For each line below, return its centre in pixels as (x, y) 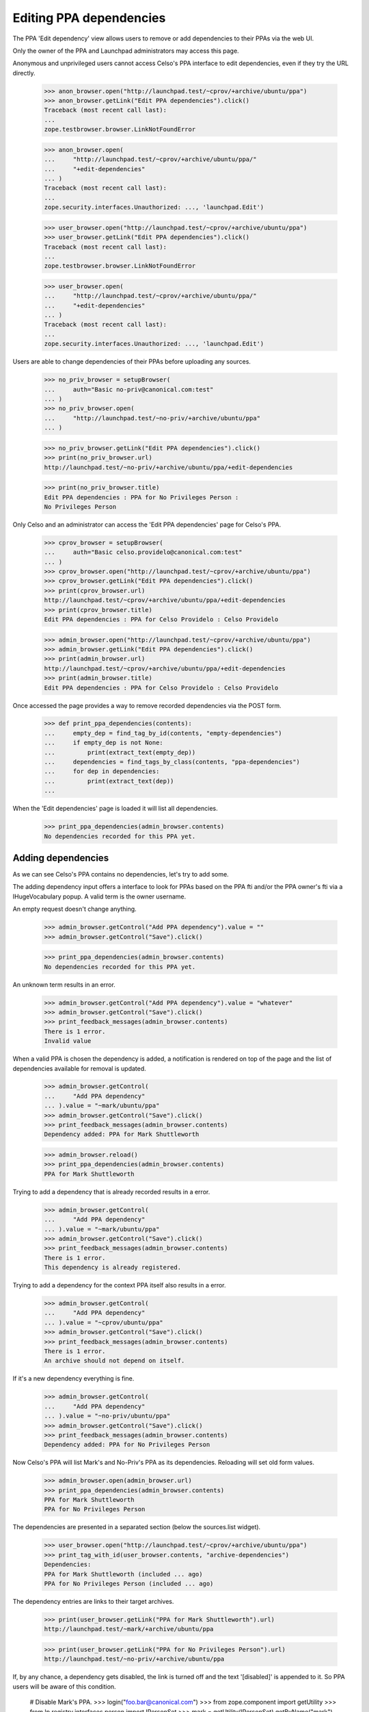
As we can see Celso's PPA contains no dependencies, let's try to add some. (121, 874)
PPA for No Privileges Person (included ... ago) (129, 1584)
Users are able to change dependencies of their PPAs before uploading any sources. (132, 362)
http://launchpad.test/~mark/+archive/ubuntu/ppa (129, 1629)
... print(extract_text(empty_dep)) (120, 752)
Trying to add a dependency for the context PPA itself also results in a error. (119, 1285)
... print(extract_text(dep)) (109, 781)
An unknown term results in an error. (64, 984)
